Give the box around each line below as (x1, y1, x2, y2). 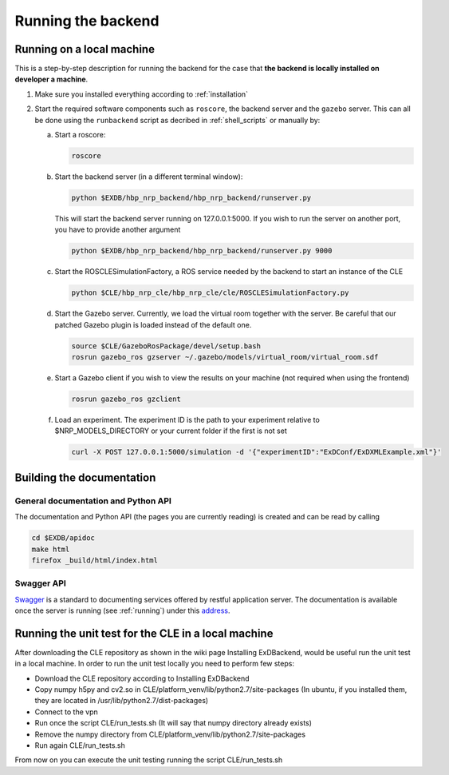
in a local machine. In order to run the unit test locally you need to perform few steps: (14, 659, 295, 669)
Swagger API (14, 578, 67, 589)
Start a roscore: (54, 130, 106, 140)
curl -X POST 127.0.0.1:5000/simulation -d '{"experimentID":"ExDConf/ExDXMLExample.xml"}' (71, 447, 442, 457)
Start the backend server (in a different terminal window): (54, 172, 243, 181)
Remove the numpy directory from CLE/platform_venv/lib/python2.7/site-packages (34, 729, 306, 739)
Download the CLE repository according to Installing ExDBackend (34, 674, 250, 683)
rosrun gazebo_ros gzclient (71, 395, 181, 403)
